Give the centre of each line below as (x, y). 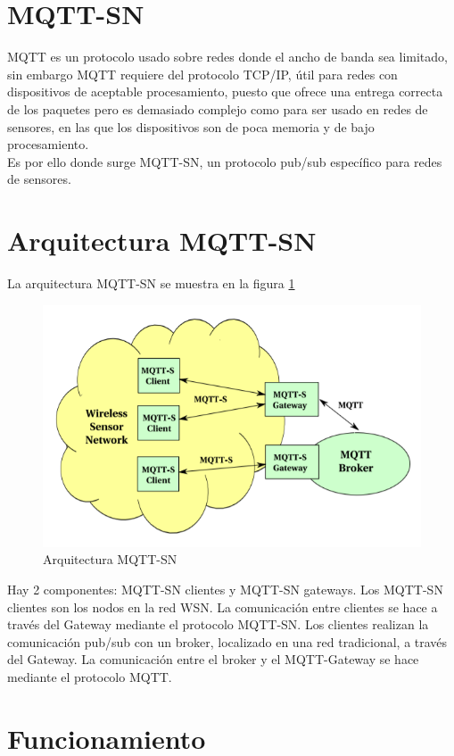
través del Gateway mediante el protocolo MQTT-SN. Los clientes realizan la (218, 624)
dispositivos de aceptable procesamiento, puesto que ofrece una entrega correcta (225, 91)
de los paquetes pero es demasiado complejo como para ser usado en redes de (218, 108)
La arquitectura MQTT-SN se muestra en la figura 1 (151, 283)
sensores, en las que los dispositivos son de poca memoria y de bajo (191, 126)
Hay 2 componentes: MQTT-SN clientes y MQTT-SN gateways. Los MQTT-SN (225, 589)
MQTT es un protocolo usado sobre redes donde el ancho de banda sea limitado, (227, 57)
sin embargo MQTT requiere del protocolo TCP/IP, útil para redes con (202, 74)
